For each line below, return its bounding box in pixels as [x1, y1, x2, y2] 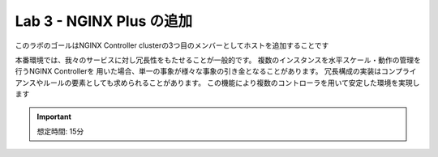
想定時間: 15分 [36, 126, 84, 136]
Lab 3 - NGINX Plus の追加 [15, 12, 193, 30]
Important [36, 112, 72, 121]
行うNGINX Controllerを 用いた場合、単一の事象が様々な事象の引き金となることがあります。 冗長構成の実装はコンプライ [15, 66, 417, 76]
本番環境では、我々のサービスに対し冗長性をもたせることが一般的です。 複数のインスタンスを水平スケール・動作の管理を [15, 55, 421, 65]
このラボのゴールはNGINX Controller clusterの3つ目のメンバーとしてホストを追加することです [15, 40, 329, 50]
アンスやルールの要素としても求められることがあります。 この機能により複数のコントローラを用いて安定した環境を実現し [15, 78, 420, 87]
